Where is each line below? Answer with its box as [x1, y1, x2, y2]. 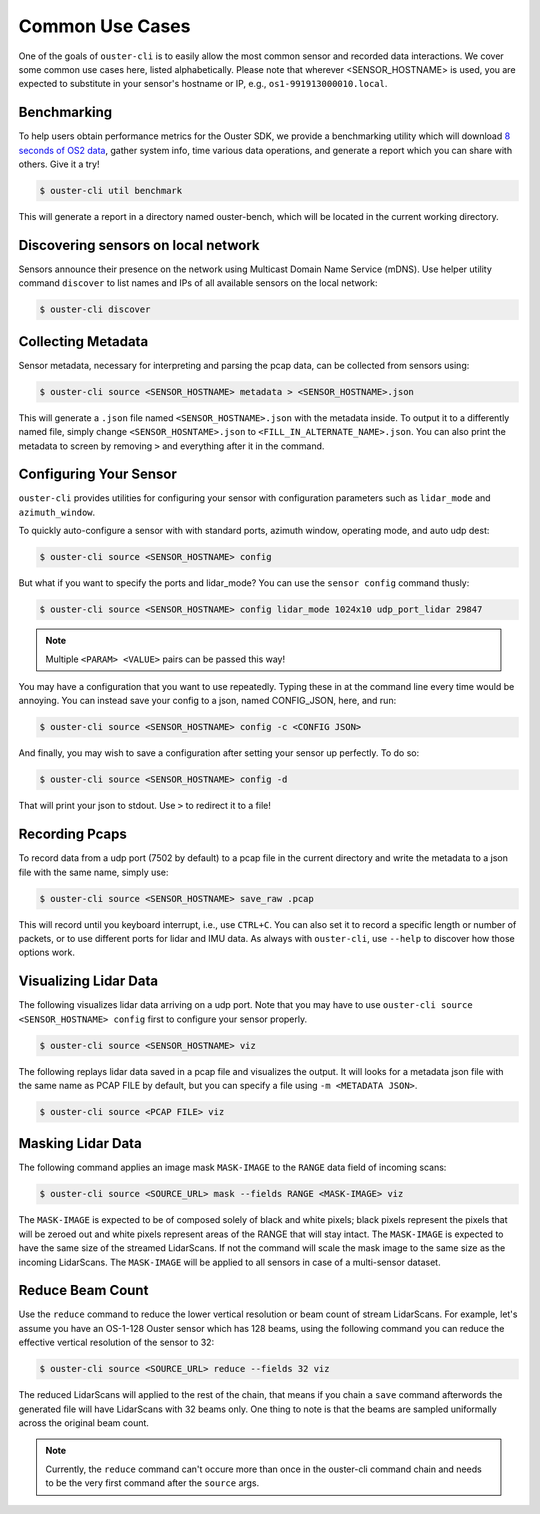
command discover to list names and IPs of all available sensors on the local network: [18, 277, 378, 289]
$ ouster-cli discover [39, 304, 151, 315]
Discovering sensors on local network [18, 236, 260, 254]
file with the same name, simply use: [18, 866, 169, 878]
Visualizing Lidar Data [18, 973, 159, 990]
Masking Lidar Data [18, 1135, 142, 1152]
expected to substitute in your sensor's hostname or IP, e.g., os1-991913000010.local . [18, 78, 388, 90]
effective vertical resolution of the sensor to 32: [18, 1336, 215, 1349]
